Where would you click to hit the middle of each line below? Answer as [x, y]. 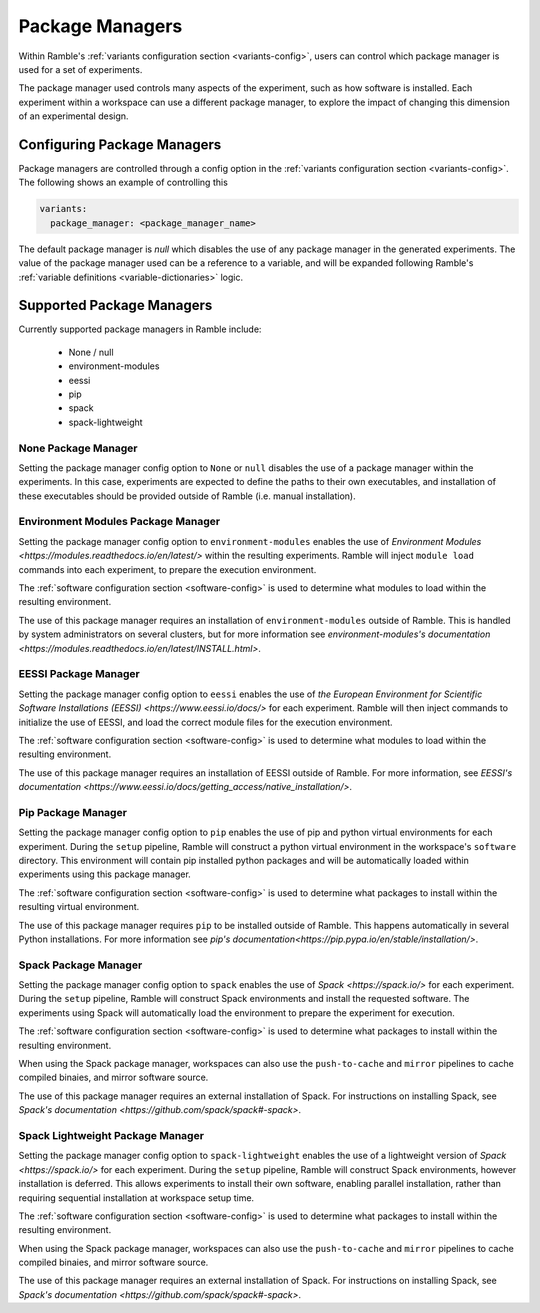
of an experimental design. [73, 116]
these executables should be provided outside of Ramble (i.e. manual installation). [187, 496]
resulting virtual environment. [79, 907]
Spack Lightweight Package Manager [111, 1135]
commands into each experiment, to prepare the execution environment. [167, 569]
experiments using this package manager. [105, 874]
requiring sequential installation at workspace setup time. [136, 1197]
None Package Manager [78, 448]
